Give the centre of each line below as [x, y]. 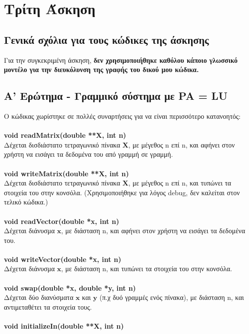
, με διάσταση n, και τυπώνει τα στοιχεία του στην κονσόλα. [147, 269]
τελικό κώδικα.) [26, 202]
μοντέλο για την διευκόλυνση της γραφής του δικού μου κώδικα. [101, 69]
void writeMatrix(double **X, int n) [67, 173]
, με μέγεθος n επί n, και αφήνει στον [182, 144]
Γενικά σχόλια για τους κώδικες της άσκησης [106, 39]
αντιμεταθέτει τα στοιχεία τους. [48, 306]
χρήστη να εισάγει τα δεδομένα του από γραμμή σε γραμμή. [88, 154]
